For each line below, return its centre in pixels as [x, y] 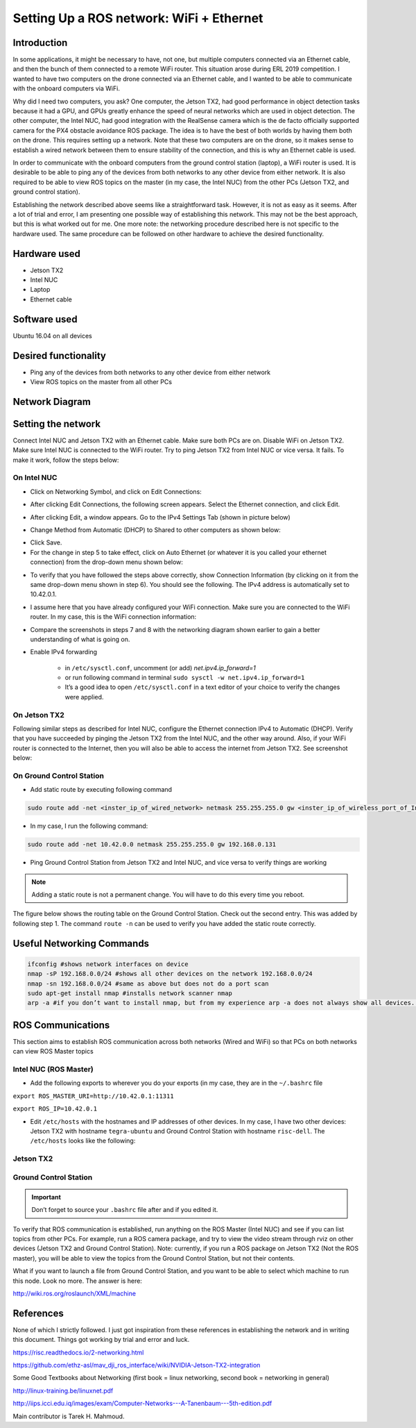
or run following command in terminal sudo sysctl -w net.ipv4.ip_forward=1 [185, 678]
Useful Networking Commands [81, 944]
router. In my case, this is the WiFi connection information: [113, 617]
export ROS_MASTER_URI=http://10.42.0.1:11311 [93, 1096]
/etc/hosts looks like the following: [83, 1141]
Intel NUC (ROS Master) [53, 1070]
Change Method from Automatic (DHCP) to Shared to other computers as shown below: [155, 530]
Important [46, 1197]
